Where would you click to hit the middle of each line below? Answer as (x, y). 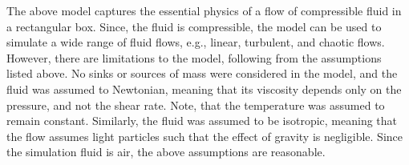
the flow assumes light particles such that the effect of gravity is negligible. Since (204, 136)
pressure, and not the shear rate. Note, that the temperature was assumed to (196, 105)
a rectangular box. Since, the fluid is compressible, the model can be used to (194, 26)
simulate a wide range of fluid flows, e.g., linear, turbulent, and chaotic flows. (196, 42)
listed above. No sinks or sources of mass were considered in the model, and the (202, 73)
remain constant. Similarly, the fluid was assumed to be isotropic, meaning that (202, 121)
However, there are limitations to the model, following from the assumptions (194, 57)
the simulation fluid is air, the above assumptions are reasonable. (166, 152)
